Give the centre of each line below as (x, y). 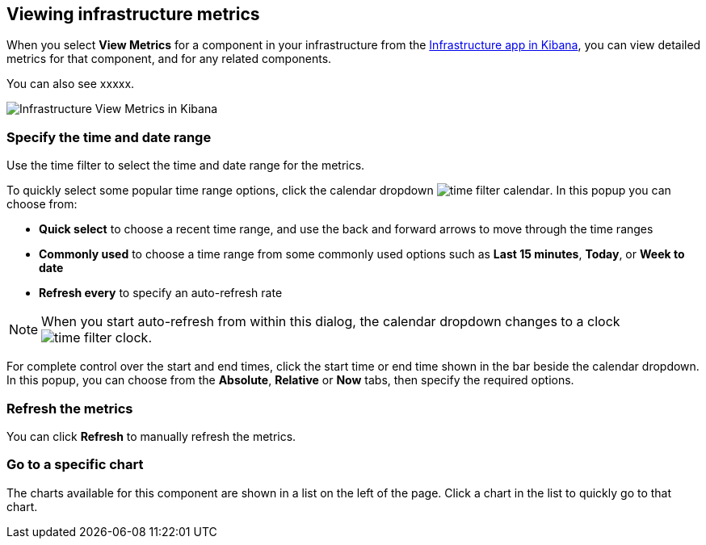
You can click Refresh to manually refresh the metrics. (151, 436)
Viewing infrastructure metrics (133, 14)
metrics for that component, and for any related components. (169, 59)
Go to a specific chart (75, 465)
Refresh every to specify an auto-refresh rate (161, 293)
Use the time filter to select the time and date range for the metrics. (186, 166)
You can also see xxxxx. (71, 84)
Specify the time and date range (109, 137)
